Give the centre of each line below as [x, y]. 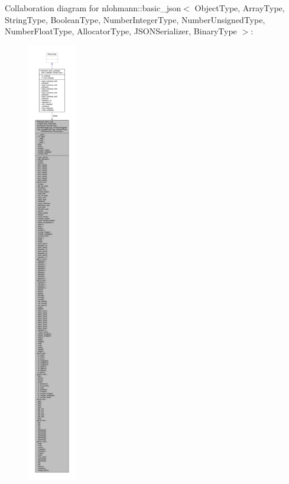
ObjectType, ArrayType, [240, 8]
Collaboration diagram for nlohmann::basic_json [93, 8]
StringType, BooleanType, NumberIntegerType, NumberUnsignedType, [135, 19]
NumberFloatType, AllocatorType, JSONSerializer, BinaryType [121, 31]
